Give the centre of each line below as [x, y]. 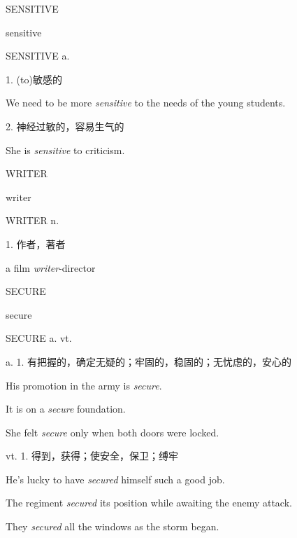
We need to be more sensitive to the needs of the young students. [146, 103]
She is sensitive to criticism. [65, 150]
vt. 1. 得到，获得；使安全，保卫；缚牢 [92, 456]
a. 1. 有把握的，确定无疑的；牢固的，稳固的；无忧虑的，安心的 [149, 361]
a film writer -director [51, 267]
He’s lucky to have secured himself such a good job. [115, 479]
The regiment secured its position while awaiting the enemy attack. [149, 503]
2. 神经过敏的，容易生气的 [65, 126]
